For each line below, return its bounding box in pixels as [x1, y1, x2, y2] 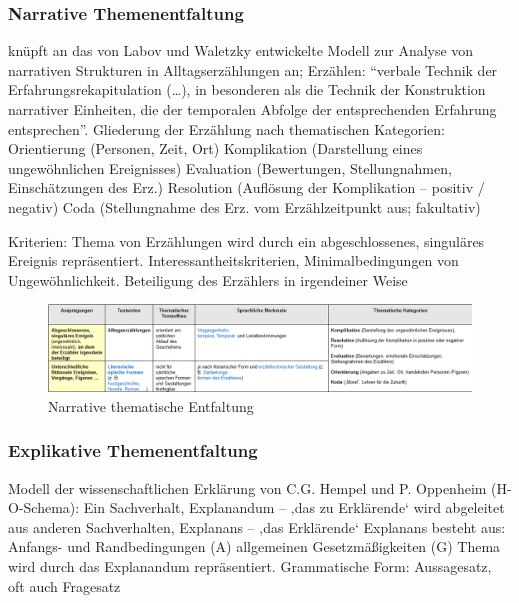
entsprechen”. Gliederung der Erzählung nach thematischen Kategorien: [8, 118, 445, 139]
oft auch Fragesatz [8, 575, 121, 596]
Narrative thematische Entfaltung [48, 395, 254, 416]
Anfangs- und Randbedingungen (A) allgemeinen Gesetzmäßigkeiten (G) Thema [8, 536, 501, 557]
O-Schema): [8, 497, 80, 518]
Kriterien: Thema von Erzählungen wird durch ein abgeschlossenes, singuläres [8, 230, 485, 251]
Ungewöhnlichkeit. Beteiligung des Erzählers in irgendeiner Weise [8, 269, 408, 290]
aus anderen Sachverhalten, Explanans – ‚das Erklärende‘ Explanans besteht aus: [8, 516, 506, 537]
